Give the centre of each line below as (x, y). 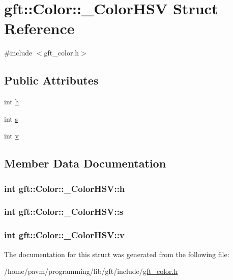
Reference (39, 28)
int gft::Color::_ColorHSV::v (64, 235)
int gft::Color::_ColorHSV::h (65, 188)
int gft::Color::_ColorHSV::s (64, 212)
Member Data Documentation (85, 163)
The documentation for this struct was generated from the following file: (117, 254)
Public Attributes (51, 80)
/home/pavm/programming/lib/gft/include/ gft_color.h (91, 271)
